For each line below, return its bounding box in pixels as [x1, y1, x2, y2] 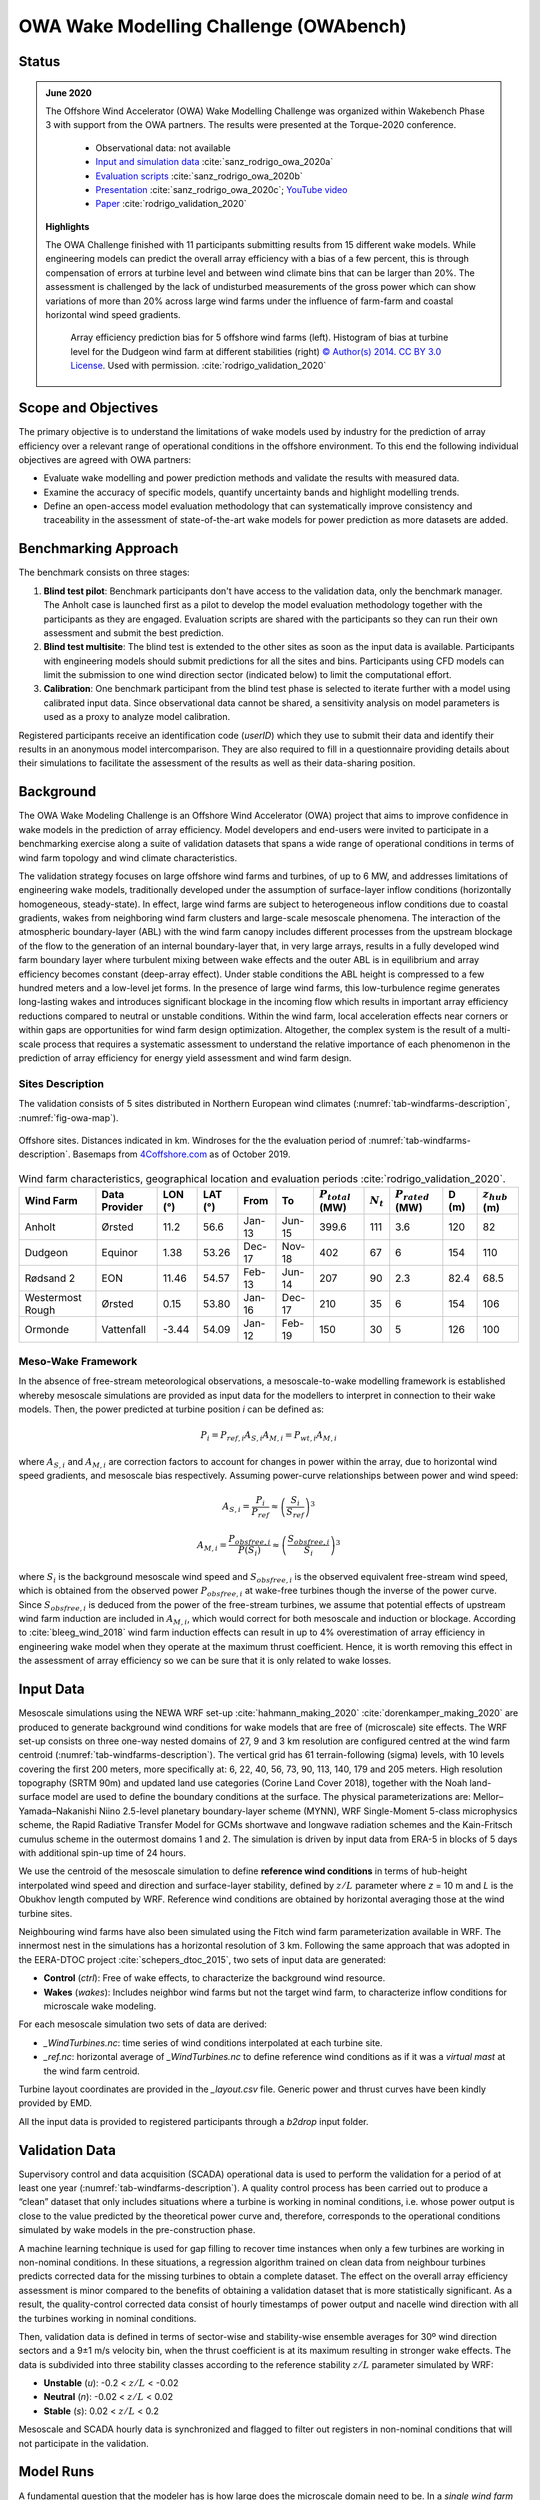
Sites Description [18, 1076, 105, 1090]
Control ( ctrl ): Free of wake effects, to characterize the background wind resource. [43, 1972, 386, 1984]
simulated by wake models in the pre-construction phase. [18, 2224, 256, 2236]
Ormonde [24, 1323, 70, 1337]
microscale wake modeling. [43, 2000, 157, 2012]
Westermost [24, 1291, 82, 1305]
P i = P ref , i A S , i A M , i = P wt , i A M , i [200, 1430, 337, 1443]
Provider [101, 1200, 144, 1214]
